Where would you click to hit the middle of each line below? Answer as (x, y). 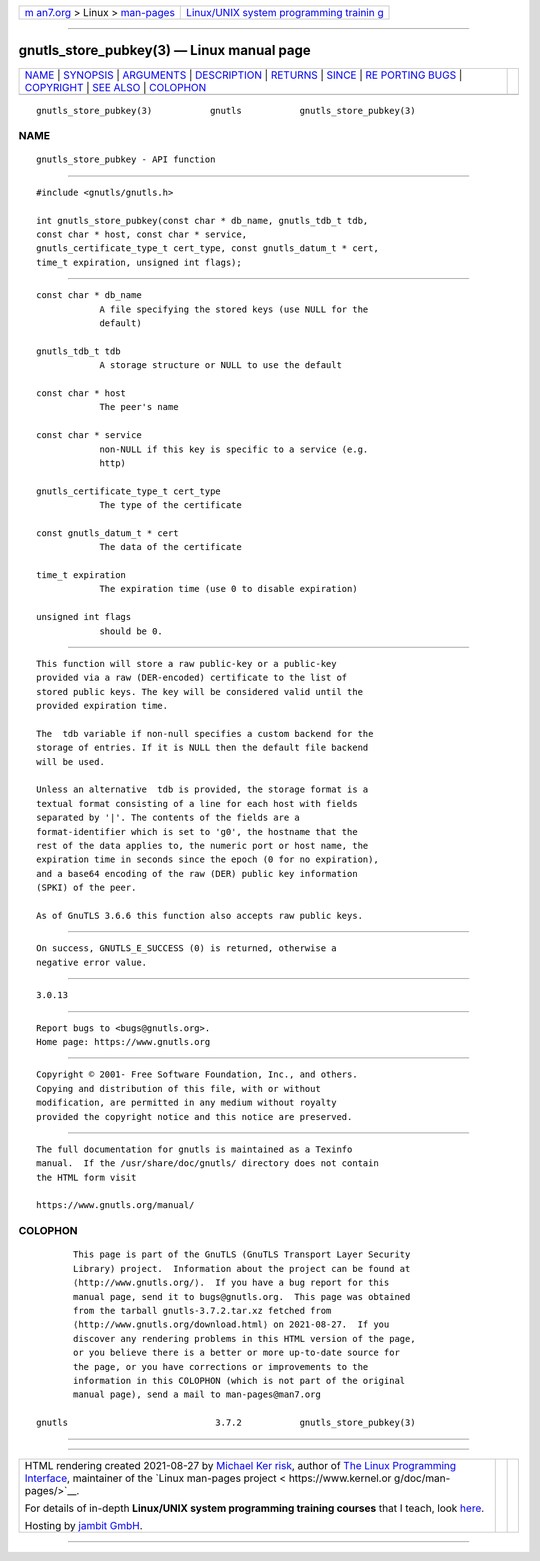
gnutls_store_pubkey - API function (126, 159)
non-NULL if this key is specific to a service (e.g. (234, 449)
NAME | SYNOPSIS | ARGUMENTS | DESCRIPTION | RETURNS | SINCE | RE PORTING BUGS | (243, 75)
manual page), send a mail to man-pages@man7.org (197, 1394)
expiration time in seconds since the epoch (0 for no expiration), (207, 859)
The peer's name (139, 407)
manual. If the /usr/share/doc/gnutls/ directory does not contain (207, 1163)
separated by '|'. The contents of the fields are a (168, 818)
